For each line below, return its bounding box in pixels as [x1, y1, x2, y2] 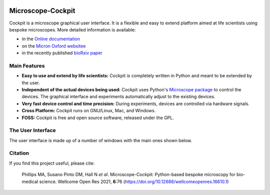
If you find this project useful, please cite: [9, 160, 95, 166]
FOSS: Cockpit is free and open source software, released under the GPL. [21, 115, 174, 121]
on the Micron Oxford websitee [21, 43, 86, 49]
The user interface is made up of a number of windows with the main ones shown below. [9, 137, 192, 143]
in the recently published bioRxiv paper [21, 50, 102, 56]
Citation [9, 150, 29, 157]
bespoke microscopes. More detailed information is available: [9, 26, 136, 32]
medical [21, 179, 38, 185]
